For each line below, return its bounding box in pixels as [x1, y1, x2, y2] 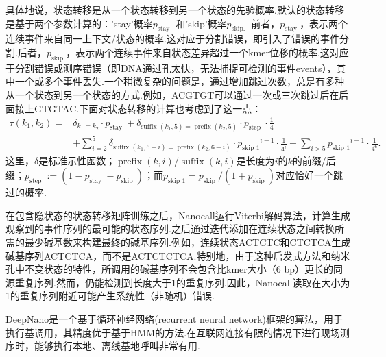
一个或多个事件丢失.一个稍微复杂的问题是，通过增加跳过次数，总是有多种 [14, 74, 344, 88]
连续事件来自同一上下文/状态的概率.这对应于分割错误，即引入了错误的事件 [5, 32, 339, 46]
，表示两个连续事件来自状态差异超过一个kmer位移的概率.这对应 [66, 45, 349, 59]
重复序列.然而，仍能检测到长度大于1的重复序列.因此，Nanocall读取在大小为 [14, 275, 350, 289]
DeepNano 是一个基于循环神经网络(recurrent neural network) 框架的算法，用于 [5, 311, 343, 325]
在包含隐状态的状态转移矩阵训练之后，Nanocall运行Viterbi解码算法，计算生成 [5, 208, 350, 222]
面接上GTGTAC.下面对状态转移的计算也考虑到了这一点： [5, 101, 262, 115]
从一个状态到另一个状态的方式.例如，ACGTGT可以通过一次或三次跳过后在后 [5, 87, 349, 101]
